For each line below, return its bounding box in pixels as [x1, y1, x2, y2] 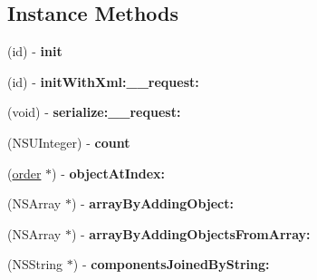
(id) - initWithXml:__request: [7, 72, 199, 91]
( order [7, 163, 42, 182]
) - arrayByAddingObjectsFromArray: [71, 224, 311, 243]
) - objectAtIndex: [52, 163, 166, 182]
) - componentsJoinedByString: [72, 255, 270, 274]
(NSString [7, 255, 63, 274]
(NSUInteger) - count [7, 132, 130, 151]
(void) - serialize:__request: [7, 102, 181, 121]
